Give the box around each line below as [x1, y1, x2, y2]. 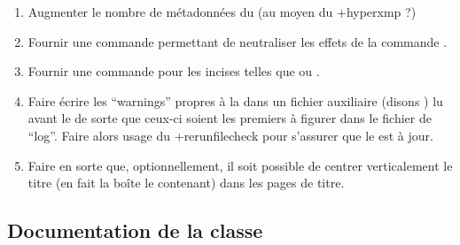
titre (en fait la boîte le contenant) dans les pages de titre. [27, 173, 345, 192]
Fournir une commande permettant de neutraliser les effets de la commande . [27, 32, 448, 50]
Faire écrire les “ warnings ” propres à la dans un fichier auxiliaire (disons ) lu [27, 91, 443, 110]
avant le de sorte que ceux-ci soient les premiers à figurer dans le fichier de [27, 109, 432, 127]
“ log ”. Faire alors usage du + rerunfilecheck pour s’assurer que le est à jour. [27, 126, 433, 144]
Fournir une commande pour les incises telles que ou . [27, 62, 320, 80]
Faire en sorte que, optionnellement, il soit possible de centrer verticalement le [27, 156, 453, 174]
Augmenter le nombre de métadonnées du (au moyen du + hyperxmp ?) [27, 3, 417, 20]
